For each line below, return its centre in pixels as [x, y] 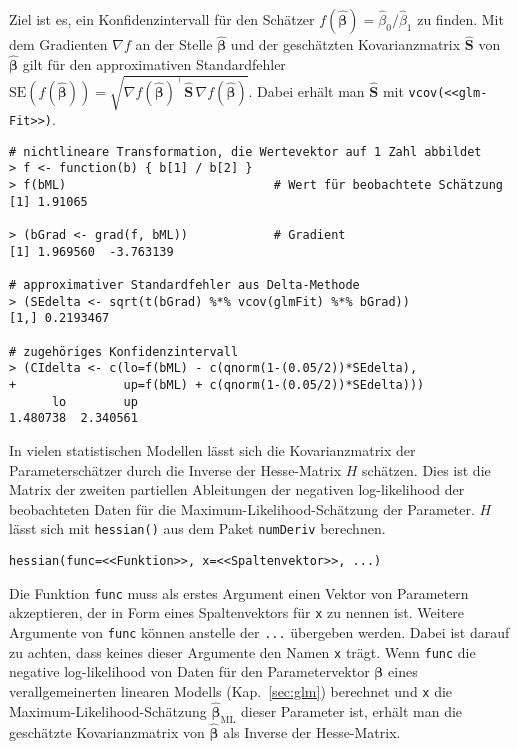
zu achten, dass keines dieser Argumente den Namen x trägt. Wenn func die [242, 651]
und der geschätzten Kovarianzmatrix [345, 44]
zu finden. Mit [460, 19]
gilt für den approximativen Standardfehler [154, 64]
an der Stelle [174, 44]
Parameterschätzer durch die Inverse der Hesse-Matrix [175, 469]
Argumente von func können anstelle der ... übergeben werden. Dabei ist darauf [259, 631]
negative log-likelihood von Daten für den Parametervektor [189, 671]
